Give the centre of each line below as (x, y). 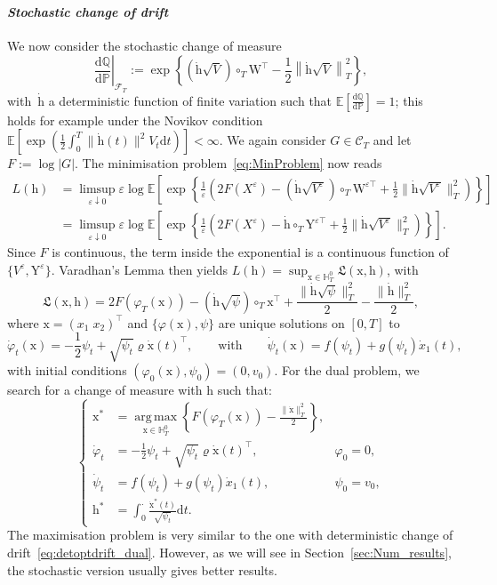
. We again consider (273, 140)
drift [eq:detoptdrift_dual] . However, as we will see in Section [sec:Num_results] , (229, 552)
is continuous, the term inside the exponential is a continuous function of (250, 252)
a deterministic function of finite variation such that (190, 100)
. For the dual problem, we (347, 370)
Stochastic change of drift (88, 11)
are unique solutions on (281, 322)
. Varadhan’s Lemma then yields (139, 269)
